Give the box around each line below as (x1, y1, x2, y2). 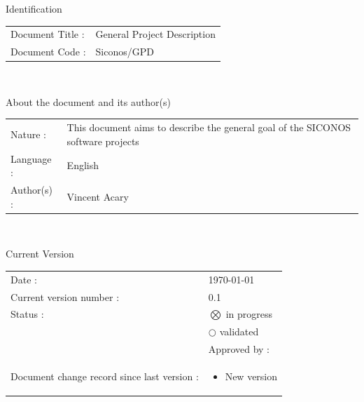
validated (219, 324, 259, 339)
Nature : (10, 127, 46, 142)
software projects (66, 133, 139, 148)
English (66, 158, 99, 173)
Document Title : (10, 27, 85, 41)
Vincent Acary (66, 189, 129, 203)
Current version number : (10, 289, 120, 304)
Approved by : (208, 342, 270, 356)
